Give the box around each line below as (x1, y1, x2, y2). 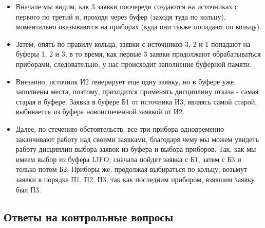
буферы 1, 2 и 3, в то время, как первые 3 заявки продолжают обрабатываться (15, 48, 261, 59)
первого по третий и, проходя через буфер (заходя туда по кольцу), (15, 11, 226, 22)
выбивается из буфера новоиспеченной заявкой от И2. (15, 106, 185, 117)
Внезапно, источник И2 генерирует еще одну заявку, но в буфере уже (15, 76, 234, 86)
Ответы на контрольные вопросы (4, 209, 174, 225)
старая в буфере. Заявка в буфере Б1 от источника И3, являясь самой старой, (15, 96, 257, 107)
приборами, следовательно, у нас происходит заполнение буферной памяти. (15, 58, 252, 69)
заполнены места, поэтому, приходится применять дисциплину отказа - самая (15, 86, 259, 97)
